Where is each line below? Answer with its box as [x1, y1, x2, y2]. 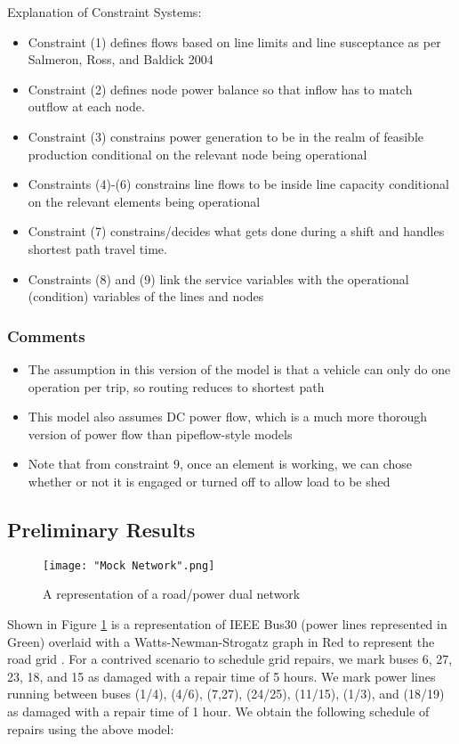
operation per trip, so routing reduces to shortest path [28, 377, 325, 396]
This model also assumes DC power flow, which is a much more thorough [28, 407, 428, 426]
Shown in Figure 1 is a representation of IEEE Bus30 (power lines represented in [7, 614, 447, 633]
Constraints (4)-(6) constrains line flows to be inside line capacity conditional [28, 175, 449, 193]
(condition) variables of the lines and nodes [28, 287, 264, 306]
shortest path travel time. [28, 239, 167, 258]
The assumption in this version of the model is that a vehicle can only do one [28, 359, 451, 378]
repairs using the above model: [7, 719, 174, 738]
